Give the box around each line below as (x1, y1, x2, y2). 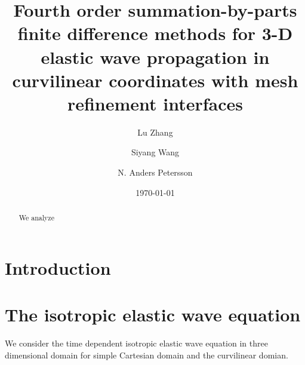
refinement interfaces (67, 91, 244, 115)
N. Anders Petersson (118, 166, 193, 179)
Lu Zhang (137, 125, 173, 138)
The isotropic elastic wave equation (5, 302, 301, 327)
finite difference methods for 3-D (17, 21, 293, 45)
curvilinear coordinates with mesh (12, 68, 298, 92)
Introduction (5, 255, 111, 280)
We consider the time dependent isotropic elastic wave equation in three (5, 337, 268, 349)
